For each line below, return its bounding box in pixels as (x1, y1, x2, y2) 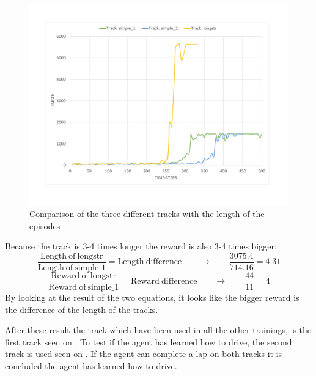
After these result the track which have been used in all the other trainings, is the (5, 323, 312, 336)
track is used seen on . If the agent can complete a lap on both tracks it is (5, 347, 282, 360)
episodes (29, 219, 61, 232)
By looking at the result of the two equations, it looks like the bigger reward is (5, 291, 299, 304)
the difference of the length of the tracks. (5, 303, 158, 315)
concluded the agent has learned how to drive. (5, 359, 177, 372)
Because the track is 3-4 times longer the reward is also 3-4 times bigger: (5, 240, 277, 253)
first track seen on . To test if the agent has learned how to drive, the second (5, 335, 292, 348)
